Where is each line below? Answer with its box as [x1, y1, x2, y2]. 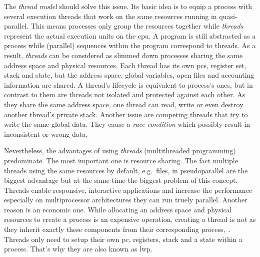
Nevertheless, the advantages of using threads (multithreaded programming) [4, 145, 236, 156]
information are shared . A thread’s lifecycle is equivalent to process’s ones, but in [4, 79, 253, 90]
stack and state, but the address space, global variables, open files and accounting [4, 70, 254, 80]
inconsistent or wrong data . [4, 128, 88, 139]
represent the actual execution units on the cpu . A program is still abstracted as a [4, 30, 256, 41]
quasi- [219, 11, 237, 21]
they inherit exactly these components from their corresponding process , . [4, 224, 231, 234]
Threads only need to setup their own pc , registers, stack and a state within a [4, 233, 243, 244]
